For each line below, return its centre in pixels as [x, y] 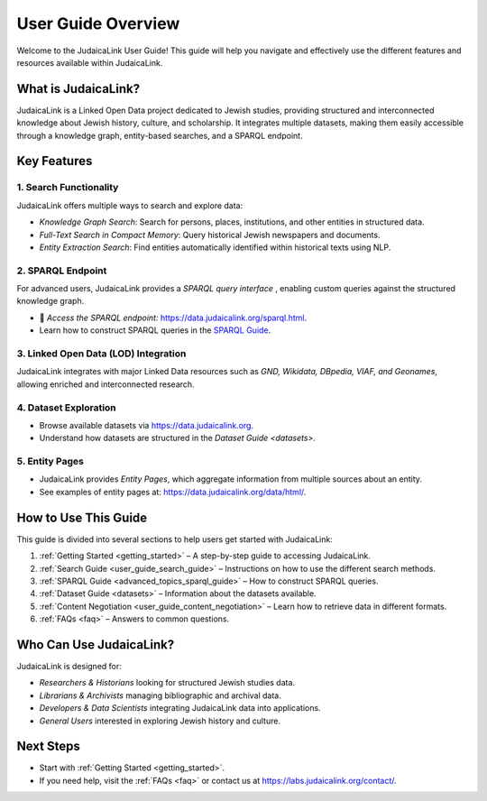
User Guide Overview [98, 23]
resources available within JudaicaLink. [90, 62]
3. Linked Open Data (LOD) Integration [101, 354]
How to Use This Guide [82, 517]
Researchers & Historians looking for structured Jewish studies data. [167, 683]
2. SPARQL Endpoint [62, 271]
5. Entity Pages [51, 462]
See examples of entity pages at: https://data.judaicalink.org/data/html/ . [173, 492]
